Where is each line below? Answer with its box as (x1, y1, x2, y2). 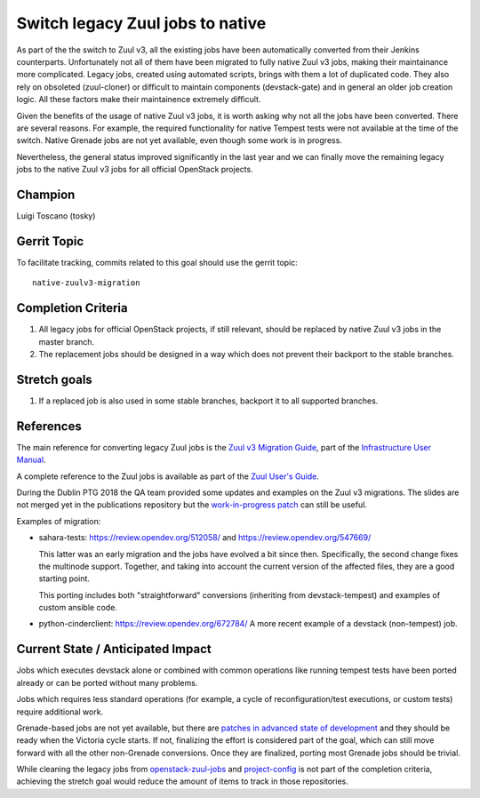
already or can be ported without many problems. (16, 677, 198, 688)
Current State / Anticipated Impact (16, 642, 212, 657)
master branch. (38, 336, 95, 347)
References (16, 419, 82, 434)
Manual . (16, 454, 46, 466)
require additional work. (16, 706, 104, 717)
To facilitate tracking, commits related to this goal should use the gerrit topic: (16, 257, 298, 267)
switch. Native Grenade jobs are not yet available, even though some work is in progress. (16, 135, 342, 146)
